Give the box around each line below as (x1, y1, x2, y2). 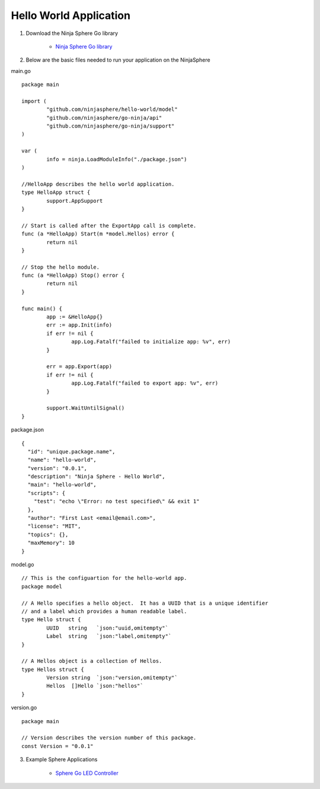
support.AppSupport (46, 197, 103, 204)
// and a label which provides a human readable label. (21, 608, 187, 615)
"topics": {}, (27, 531, 69, 538)
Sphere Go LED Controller (55, 769, 119, 777)
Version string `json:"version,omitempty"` (46, 675, 178, 681)
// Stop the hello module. (21, 264, 100, 270)
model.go (11, 561, 34, 568)
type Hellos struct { (21, 666, 84, 673)
